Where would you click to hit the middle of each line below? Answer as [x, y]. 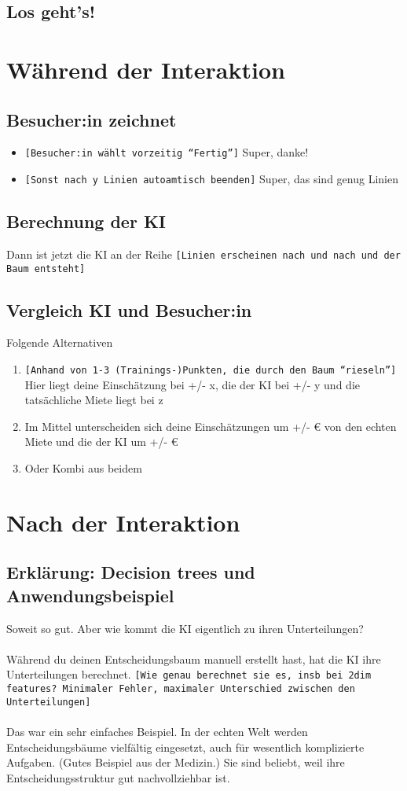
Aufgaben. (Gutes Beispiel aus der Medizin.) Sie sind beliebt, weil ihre [176, 762]
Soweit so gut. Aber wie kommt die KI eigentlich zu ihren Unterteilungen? [185, 628]
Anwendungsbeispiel [90, 595]
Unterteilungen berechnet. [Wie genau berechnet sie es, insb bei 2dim [189, 674]
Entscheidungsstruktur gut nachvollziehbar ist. [118, 777]
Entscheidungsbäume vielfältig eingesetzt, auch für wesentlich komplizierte [185, 747]
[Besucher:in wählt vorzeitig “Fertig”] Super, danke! [167, 152]
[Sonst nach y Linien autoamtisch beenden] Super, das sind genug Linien [211, 179]
